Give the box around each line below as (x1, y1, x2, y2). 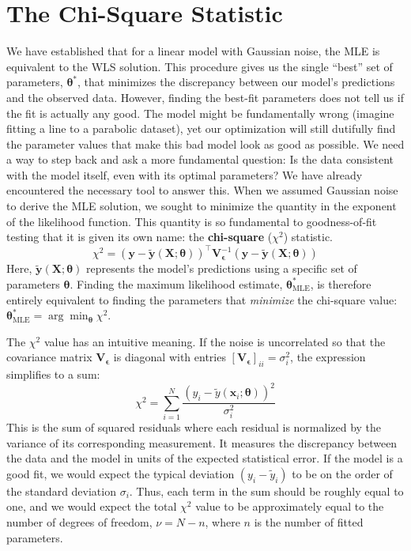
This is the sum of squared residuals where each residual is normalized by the (6, 418, 382, 435)
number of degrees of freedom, (6, 513, 153, 530)
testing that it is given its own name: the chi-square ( (6, 228, 273, 245)
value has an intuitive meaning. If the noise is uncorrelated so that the (43, 333, 386, 349)
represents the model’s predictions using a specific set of (85, 260, 357, 277)
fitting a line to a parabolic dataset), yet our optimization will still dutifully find (6, 120, 396, 137)
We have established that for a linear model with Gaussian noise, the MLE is (6, 43, 380, 59)
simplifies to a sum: (6, 366, 100, 383)
